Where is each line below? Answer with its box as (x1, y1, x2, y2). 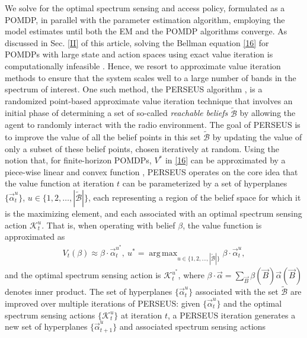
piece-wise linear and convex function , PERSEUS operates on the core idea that (5, 165, 298, 178)
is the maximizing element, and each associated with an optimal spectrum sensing (5, 207, 302, 219)
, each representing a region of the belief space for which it (88, 191, 301, 203)
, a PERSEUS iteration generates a (167, 308, 296, 321)
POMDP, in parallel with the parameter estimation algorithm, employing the (5, 13, 285, 25)
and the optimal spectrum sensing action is (5, 269, 161, 281)
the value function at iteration (5, 177, 114, 189)
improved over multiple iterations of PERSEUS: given (5, 297, 200, 310)
